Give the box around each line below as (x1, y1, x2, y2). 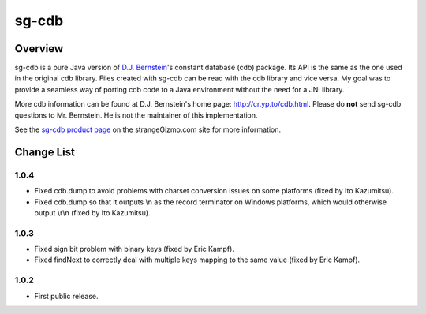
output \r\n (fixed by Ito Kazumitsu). (34, 207, 151, 217)
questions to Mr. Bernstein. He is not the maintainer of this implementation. (14, 110, 258, 120)
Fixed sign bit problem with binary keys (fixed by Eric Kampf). (34, 245, 234, 254)
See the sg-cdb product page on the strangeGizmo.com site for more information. (14, 125, 282, 134)
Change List (14, 145, 75, 159)
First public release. (34, 291, 99, 301)
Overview (14, 42, 64, 55)
